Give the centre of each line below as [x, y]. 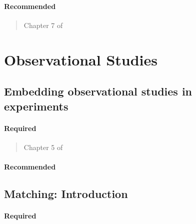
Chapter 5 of [43, 147]
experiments [36, 106]
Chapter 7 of [43, 25]
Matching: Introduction [66, 193]
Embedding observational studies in [98, 91]
